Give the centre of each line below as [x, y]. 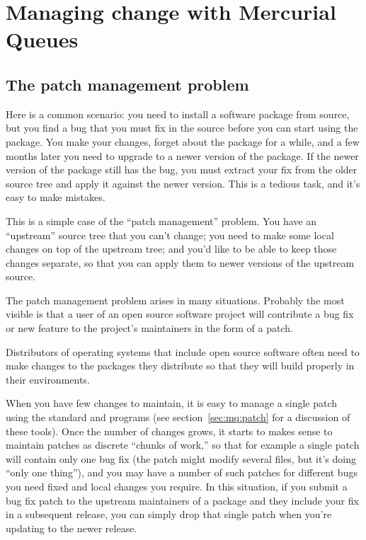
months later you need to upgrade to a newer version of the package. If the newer [182, 155]
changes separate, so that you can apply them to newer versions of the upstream [180, 262]
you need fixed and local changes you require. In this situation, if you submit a [177, 487]
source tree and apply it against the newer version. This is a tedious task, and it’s [183, 183]
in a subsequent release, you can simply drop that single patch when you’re [169, 514]
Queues [42, 39]
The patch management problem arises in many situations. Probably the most [175, 300]
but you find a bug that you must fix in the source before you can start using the [182, 128]
